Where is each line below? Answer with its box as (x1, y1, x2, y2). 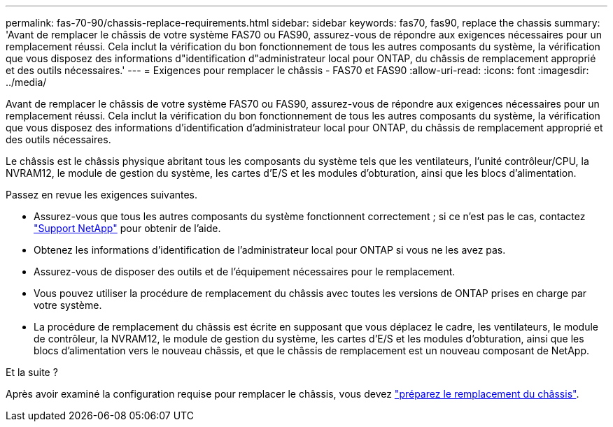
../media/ (6, 76, 47, 88)
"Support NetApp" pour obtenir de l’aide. (34, 222, 221, 234)
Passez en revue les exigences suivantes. (6, 189, 198, 201)
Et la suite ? (6, 366, 58, 378)
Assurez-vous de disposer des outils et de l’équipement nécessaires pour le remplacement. (34, 266, 456, 277)
